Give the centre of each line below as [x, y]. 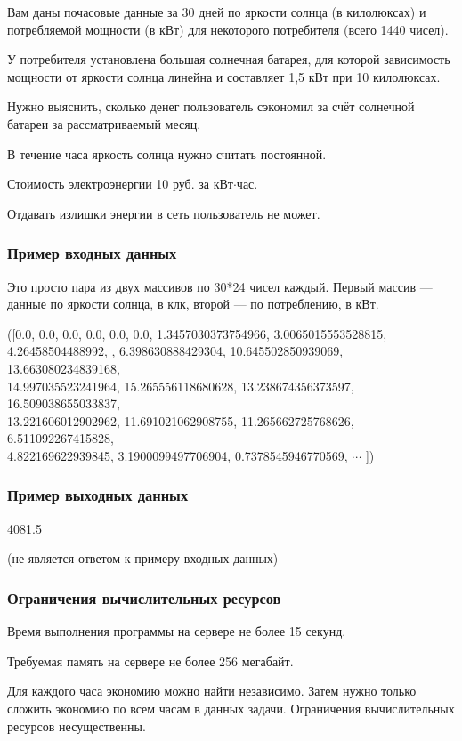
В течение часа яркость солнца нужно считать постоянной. [167, 153]
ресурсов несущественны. [77, 725]
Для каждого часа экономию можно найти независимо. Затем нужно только [212, 691]
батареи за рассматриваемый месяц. [104, 123]
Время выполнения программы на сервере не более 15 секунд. [177, 631]
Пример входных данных [92, 253]
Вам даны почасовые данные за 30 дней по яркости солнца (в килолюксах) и [217, 12]
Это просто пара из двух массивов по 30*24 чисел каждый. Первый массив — [220, 286]
